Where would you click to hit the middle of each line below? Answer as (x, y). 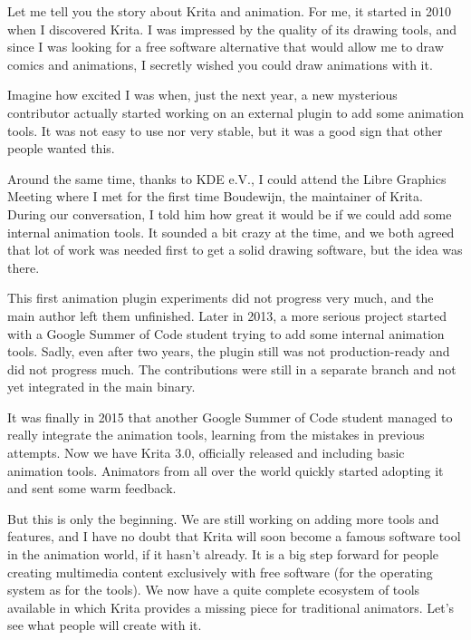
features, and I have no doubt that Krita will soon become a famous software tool (234, 536)
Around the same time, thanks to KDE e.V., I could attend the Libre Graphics (227, 178)
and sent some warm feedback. (92, 488)
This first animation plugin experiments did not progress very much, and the (221, 298)
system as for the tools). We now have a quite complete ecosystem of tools (214, 590)
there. (24, 267)
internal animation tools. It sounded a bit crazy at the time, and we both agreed (231, 232)
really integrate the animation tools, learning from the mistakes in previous (216, 435)
